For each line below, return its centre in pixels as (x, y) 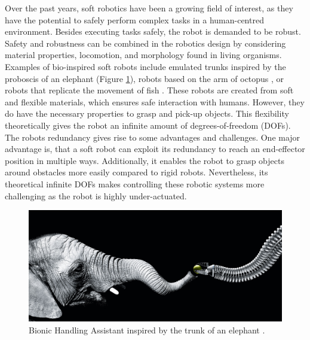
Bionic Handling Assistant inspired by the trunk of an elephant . (147, 330)
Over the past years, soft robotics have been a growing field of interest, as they (149, 8)
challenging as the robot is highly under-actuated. (96, 195)
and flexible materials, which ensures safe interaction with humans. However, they (155, 101)
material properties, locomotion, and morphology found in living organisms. (143, 55)
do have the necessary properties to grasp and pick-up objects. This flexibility (147, 113)
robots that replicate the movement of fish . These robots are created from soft (149, 90)
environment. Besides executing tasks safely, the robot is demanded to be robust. (153, 31)
